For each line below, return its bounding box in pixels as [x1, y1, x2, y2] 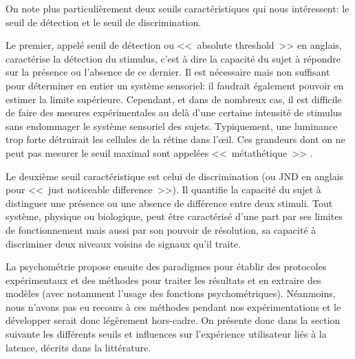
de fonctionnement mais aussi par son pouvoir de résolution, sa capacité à [6, 222, 316, 237]
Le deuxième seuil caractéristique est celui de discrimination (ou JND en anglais [6, 168, 344, 183]
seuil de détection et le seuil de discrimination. [6, 14, 202, 29]
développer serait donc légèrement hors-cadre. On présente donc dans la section [6, 313, 341, 327]
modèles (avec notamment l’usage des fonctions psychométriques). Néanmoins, [6, 286, 336, 301]
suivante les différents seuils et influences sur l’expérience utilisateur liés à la [6, 327, 327, 341]
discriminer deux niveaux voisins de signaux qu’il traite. [6, 236, 241, 250]
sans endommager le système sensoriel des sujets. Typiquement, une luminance [6, 118, 338, 133]
